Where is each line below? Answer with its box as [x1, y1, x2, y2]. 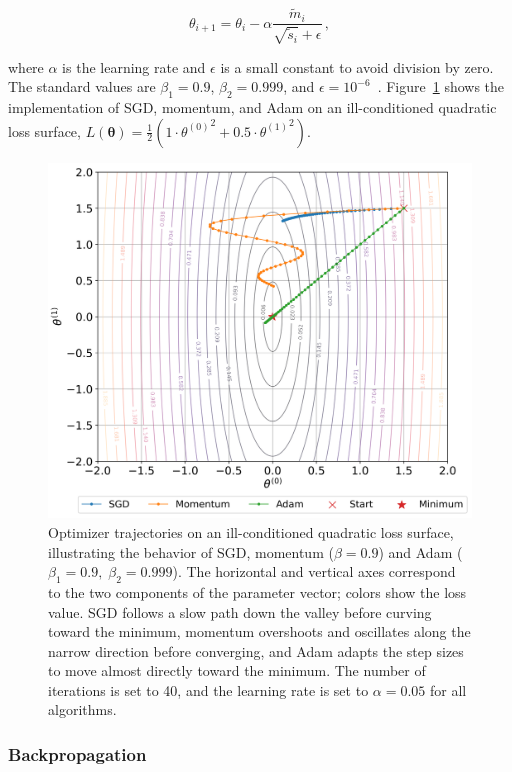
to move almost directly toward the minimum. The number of [48, 660, 426, 681]
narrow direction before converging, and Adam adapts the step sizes [48, 640, 464, 661]
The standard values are [8, 76, 156, 97]
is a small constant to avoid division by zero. [220, 56, 494, 77]
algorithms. [48, 699, 117, 720]
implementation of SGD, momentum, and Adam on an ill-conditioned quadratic [8, 97, 497, 118]
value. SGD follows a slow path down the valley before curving [48, 601, 432, 622]
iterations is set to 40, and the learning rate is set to [48, 679, 369, 700]
